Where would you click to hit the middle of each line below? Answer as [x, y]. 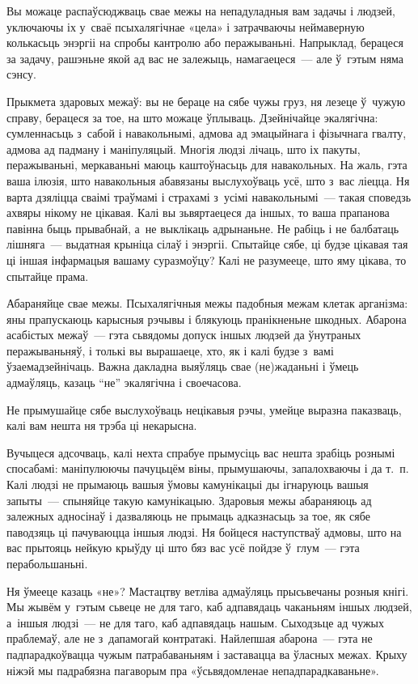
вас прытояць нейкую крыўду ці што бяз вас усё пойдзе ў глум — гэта [183, 548]
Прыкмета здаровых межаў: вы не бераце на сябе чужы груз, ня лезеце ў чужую [206, 101]
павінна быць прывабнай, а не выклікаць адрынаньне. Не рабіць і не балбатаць [203, 228]
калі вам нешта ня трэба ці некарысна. [102, 425]
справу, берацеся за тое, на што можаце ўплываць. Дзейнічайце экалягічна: [192, 117]
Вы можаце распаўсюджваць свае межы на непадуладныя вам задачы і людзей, [201, 11]
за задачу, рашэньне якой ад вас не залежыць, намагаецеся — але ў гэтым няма [205, 58]
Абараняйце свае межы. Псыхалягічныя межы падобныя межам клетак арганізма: [207, 303]
